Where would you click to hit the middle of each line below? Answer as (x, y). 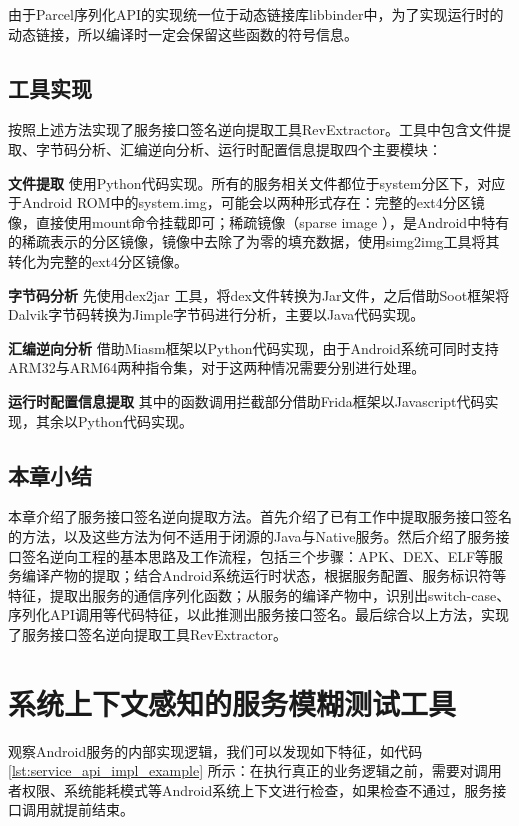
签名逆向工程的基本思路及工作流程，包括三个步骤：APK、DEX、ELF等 (255, 555)
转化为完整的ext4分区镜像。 (98, 260)
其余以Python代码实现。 (114, 420)
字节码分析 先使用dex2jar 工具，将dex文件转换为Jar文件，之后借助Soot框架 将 (259, 294)
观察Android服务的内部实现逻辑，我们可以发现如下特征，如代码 (215, 750)
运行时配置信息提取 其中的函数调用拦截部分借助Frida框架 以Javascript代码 (246, 400)
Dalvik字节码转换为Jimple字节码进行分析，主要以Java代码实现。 (216, 314)
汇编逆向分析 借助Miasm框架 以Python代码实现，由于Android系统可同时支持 (253, 347)
